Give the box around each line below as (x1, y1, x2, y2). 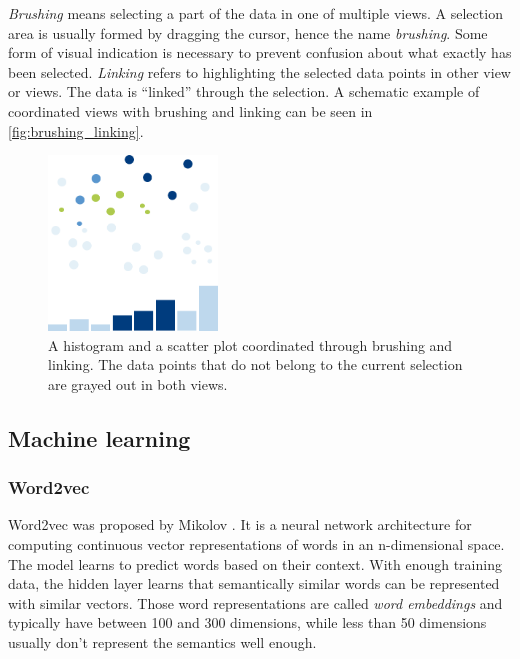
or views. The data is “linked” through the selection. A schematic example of (8, 81, 480, 102)
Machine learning (8, 422, 191, 453)
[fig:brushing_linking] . (8, 120, 144, 141)
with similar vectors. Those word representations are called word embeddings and (8, 592, 503, 613)
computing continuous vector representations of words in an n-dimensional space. (8, 533, 505, 554)
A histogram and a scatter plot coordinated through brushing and (48, 334, 453, 355)
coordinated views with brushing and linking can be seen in (8, 100, 373, 121)
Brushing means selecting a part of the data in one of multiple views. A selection (8, 3, 503, 23)
